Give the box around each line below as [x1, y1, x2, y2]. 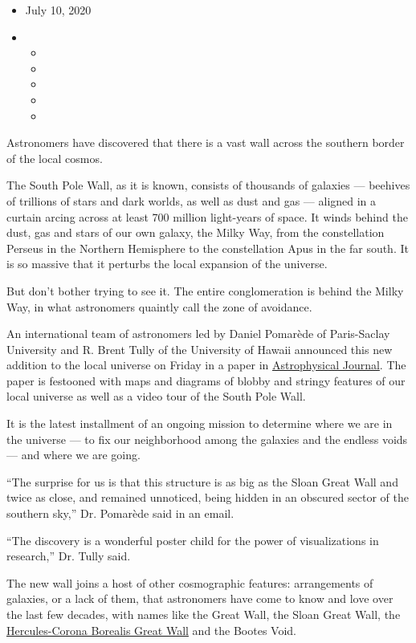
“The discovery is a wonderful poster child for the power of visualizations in [6, 531, 379, 548]
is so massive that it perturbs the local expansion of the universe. [6, 255, 328, 272]
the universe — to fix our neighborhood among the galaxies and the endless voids [6, 430, 408, 447]
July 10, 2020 [25, 2, 92, 18]
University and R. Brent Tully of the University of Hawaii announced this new [6, 340, 393, 357]
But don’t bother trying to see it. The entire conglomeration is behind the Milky [6, 282, 404, 299]
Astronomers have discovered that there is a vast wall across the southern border [6, 134, 405, 151]
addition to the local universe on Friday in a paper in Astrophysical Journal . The [6, 356, 406, 373]
